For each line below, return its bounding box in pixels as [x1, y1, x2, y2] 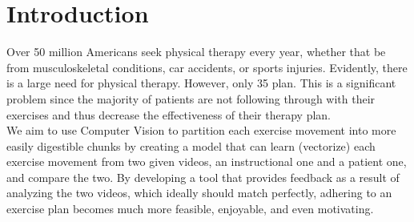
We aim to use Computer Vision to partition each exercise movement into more [6, 122, 396, 139]
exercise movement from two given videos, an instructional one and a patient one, [6, 153, 407, 170]
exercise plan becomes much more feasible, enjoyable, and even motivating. [6, 200, 374, 217]
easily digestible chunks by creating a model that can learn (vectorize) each [6, 137, 376, 154]
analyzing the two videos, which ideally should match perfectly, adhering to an [6, 184, 392, 201]
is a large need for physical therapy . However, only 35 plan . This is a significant [6, 75, 396, 91]
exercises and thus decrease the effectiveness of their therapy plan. [6, 106, 332, 123]
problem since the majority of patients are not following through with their [6, 90, 376, 107]
